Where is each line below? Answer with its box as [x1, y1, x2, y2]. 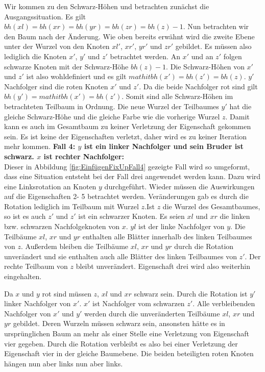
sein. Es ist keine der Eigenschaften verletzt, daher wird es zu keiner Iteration [4, 131, 247, 141]
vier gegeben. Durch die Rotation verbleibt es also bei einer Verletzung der [4, 338, 238, 349]
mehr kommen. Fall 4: [4, 141, 76, 152]
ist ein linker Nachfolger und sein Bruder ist [84, 141, 244, 152]
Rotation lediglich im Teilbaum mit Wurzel [4, 201, 139, 211]
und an [191, 51, 213, 61]
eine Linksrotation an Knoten [4, 181, 97, 191]
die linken [220, 211, 250, 221]
